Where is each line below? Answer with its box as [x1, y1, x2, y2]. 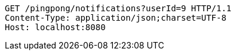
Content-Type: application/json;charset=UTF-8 [5, 13, 226, 22]
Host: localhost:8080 [5, 22, 106, 32]
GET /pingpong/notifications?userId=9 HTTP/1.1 [5, 4, 232, 13]
